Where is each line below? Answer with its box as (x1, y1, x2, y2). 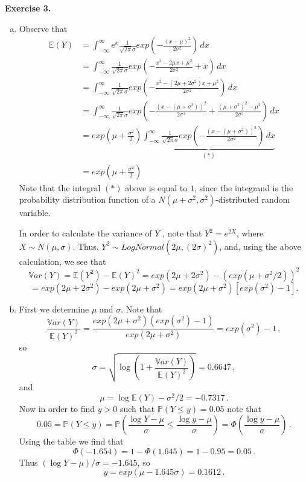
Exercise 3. (5, 2, 51, 14)
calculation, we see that (19, 255, 106, 267)
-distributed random (215, 193, 290, 206)
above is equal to (125, 181, 188, 194)
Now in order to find (19, 402, 95, 414)
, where (236, 227, 264, 239)
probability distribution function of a (19, 193, 156, 206)
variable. (19, 206, 51, 219)
